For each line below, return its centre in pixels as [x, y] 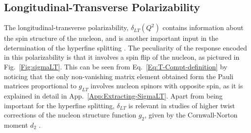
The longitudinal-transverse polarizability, [66, 27]
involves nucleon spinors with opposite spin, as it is [167, 86]
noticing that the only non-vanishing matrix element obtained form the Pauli [119, 76]
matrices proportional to [40, 86]
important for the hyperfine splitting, [59, 105]
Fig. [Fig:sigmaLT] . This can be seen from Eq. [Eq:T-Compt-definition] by [116, 66]
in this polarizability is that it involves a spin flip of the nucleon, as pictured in [122, 57]
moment [16, 125]
